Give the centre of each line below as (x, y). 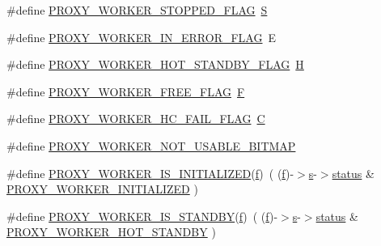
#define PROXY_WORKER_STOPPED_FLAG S (137, 10)
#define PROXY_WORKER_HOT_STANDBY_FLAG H (155, 64)
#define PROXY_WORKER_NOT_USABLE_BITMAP (151, 145)
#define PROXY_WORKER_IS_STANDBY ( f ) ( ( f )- (142, 216)
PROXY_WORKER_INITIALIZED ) (102, 189)
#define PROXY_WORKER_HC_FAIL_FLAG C (136, 119)
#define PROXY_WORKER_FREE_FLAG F (126, 91)
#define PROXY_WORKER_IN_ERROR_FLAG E (142, 37)
